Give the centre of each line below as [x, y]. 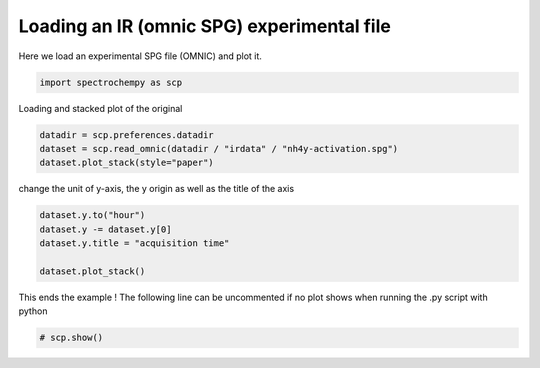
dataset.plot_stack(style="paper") [126, 163]
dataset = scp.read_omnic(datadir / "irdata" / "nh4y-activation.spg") [219, 148]
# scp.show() [71, 338]
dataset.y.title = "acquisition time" [134, 243]
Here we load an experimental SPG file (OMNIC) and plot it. [140, 56]
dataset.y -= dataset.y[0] [105, 229]
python [33, 311]
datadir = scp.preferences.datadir [126, 134]
